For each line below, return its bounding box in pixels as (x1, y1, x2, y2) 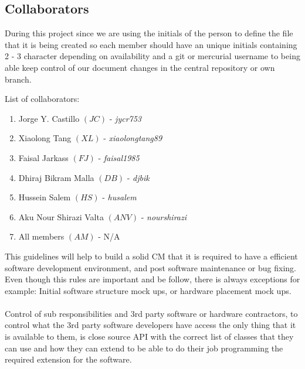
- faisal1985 (98, 151, 140, 163)
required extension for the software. (5, 353, 132, 365)
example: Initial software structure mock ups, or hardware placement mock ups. (5, 284, 292, 296)
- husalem (102, 191, 137, 203)
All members (18, 230, 65, 242)
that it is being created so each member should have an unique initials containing (5, 38, 297, 50)
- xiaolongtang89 (103, 132, 162, 144)
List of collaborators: (5, 93, 80, 105)
